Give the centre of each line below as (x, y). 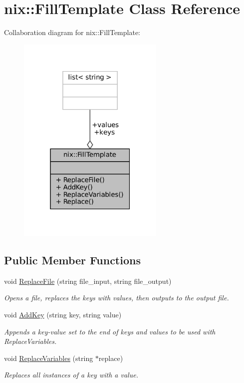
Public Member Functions (72, 260)
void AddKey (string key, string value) (63, 315)
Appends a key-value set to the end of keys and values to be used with (110, 331)
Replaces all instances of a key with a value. (71, 375)
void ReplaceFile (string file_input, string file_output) (88, 281)
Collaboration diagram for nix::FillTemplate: (72, 32)
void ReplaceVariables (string (49, 358)
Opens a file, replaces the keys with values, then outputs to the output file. (117, 298)
